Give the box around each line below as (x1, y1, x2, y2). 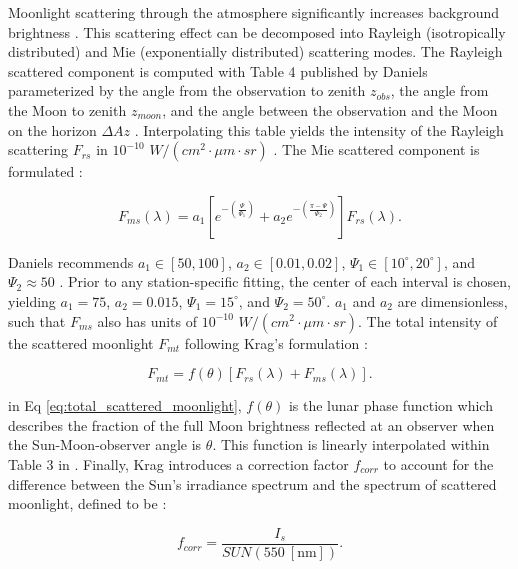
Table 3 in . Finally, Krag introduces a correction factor (8, 453, 349, 474)
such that (8, 310, 66, 331)
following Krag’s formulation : (184, 332, 368, 353)
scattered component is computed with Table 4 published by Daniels (8, 60, 428, 81)
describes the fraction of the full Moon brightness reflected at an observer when (8, 414, 495, 435)
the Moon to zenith (8, 99, 127, 120)
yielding (8, 290, 56, 311)
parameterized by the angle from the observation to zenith (8, 80, 366, 101)
